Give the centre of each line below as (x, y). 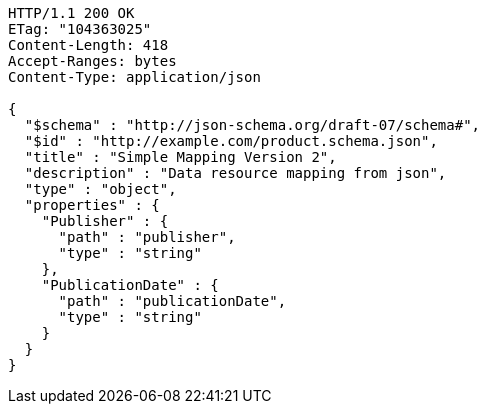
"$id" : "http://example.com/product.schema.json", (231, 141)
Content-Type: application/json (134, 77)
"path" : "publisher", (147, 237)
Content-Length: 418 (88, 45)
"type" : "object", (100, 189)
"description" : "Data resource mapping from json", (235, 173)
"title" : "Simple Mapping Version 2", (180, 157)
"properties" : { (92, 205)
